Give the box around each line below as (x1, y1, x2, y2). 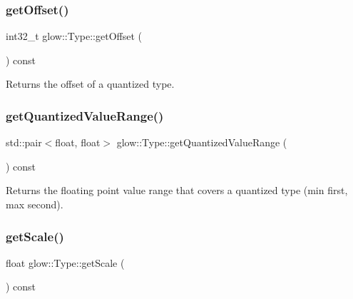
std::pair (6, 135, 42, 150)
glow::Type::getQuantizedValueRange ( (116, 135, 287, 150)
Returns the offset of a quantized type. (6, 76, 175, 91)
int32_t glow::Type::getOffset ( (6, 29, 143, 44)
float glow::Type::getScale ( (6, 255, 125, 270)
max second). (6, 197, 63, 211)
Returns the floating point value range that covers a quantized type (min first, (6, 183, 348, 198)
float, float (55, 135, 101, 150)
